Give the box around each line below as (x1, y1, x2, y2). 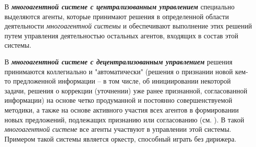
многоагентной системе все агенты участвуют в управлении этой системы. (4, 124, 231, 134)
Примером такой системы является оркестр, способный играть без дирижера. (4, 133, 237, 144)
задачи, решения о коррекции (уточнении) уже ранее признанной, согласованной (4, 85, 248, 95)
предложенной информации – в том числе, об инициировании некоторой (13, 76, 231, 86)
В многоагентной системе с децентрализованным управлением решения (4, 56, 233, 66)
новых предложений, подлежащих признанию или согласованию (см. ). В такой (4, 114, 244, 124)
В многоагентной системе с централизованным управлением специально (4, 1, 235, 11)
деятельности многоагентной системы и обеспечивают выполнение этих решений (4, 21, 252, 31)
